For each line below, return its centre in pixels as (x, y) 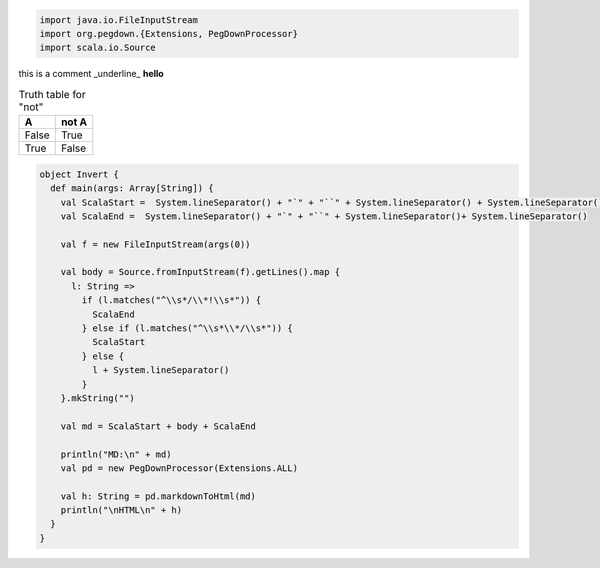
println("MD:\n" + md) (116, 454)
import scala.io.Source (98, 48)
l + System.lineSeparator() (160, 370)
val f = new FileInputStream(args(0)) (155, 244)
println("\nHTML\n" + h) (121, 510)
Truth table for (52, 94)
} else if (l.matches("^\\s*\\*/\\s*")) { (187, 328)
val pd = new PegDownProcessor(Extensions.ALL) (179, 468)
